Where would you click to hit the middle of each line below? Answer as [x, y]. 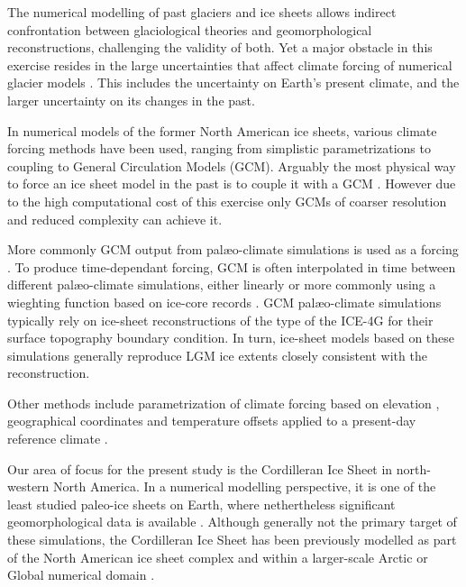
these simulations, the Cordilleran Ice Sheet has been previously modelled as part [232, 540]
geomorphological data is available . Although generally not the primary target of [232, 522]
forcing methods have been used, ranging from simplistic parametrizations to [219, 148]
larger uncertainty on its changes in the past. [131, 100]
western [28, 486]
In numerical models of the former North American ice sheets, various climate [222, 130]
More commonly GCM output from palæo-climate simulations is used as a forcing [233, 249]
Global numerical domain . [81, 575]
